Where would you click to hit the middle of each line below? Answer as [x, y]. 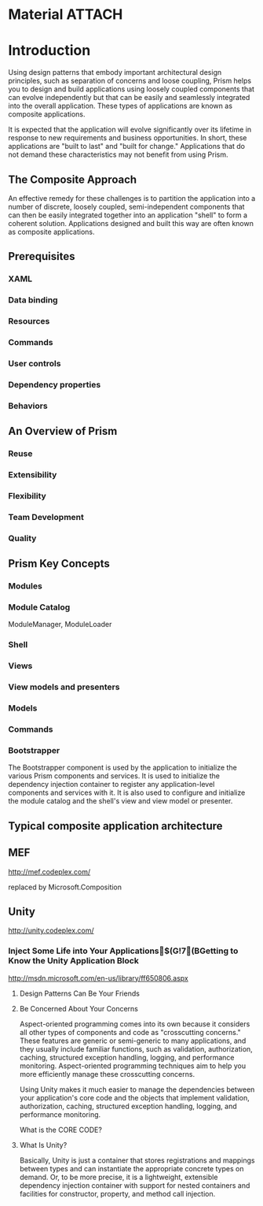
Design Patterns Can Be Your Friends [79, 993]
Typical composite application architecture [115, 826]
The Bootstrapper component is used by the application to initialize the [122, 768]
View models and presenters [64, 687]
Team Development [46, 517]
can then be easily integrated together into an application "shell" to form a [128, 215]
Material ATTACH [66, 15]
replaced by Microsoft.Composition [65, 887]
